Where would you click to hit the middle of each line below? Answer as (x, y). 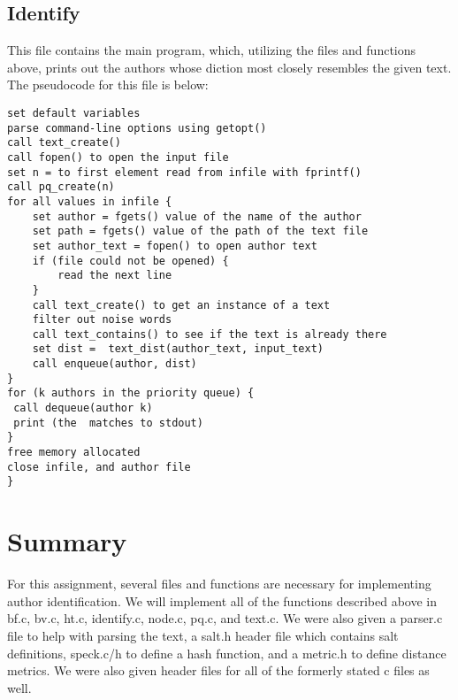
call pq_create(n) (61, 187)
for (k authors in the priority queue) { (131, 393)
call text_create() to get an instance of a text (181, 305)
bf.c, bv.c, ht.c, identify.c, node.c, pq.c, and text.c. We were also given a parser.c (225, 618)
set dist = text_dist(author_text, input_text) (178, 349)
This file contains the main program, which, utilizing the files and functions (212, 50)
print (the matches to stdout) (108, 423)
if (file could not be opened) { (130, 261)
